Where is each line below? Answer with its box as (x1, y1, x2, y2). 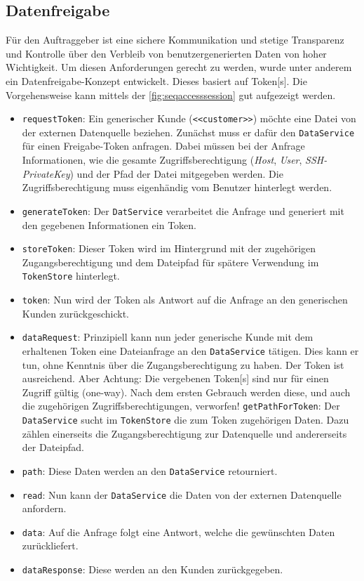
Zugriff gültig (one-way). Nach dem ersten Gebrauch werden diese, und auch (22, 384, 351, 399)
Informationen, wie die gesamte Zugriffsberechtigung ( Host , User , (22, 152, 302, 167)
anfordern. (22, 501, 67, 516)
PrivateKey (22, 166, 70, 181)
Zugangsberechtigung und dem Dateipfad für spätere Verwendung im (22, 254, 319, 269)
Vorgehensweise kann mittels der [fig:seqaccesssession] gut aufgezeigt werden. (6, 87, 336, 102)
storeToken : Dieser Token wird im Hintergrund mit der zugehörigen (22, 241, 316, 256)
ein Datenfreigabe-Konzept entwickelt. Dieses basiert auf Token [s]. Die (6, 73, 307, 88)
